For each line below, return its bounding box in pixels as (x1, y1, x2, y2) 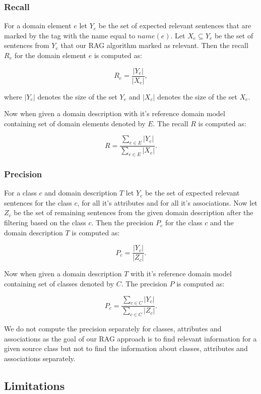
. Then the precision (91, 217, 154, 228)
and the (210, 217, 234, 228)
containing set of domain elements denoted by (4, 118, 146, 128)
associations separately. (4, 353, 76, 363)
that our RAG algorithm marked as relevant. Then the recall (60, 40, 248, 51)
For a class (4, 187, 37, 198)
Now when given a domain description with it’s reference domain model (4, 108, 225, 119)
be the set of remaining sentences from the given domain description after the (14, 207, 253, 218)
